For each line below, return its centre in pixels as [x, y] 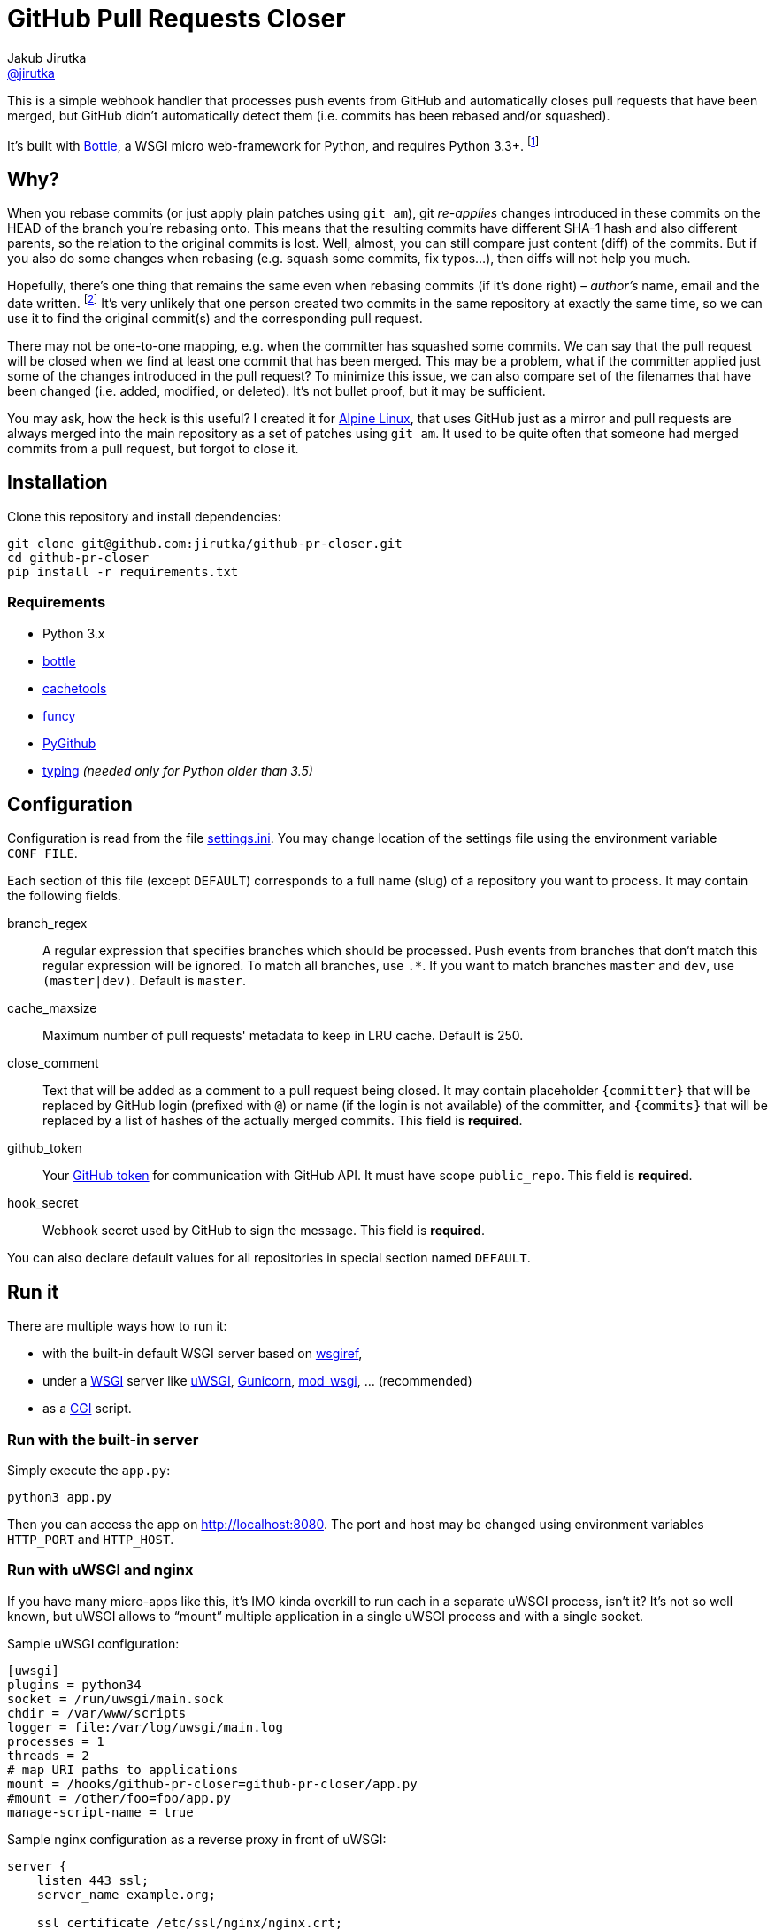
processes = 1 [56, 1741]
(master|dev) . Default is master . [144, 981]
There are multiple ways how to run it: [117, 1326]
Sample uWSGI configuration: [93, 1643]
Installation [58, 482]
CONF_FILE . [42, 853]
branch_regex [47, 923]
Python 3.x [74, 633]
